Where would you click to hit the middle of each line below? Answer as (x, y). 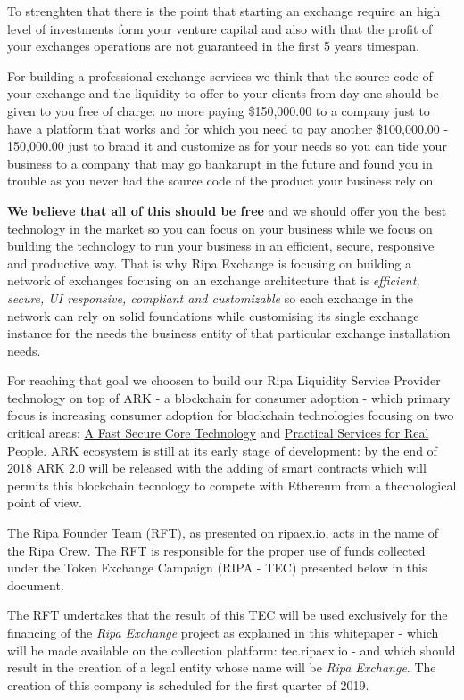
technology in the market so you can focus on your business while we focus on (220, 228)
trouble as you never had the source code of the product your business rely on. (222, 181)
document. (36, 585)
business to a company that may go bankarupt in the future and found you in (220, 163)
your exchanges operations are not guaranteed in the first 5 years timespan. (213, 46)
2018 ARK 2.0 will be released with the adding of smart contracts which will (217, 468)
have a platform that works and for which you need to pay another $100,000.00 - (228, 128)
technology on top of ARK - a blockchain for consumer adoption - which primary (229, 397)
